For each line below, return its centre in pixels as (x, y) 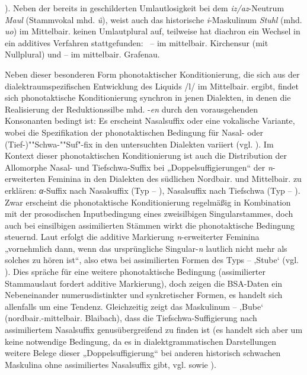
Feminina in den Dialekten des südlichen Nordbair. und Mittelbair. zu (175, 179)
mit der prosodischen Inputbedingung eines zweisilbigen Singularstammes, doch (149, 214)
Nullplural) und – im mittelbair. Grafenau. (82, 54)
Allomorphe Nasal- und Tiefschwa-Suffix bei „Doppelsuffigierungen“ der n (139, 167)
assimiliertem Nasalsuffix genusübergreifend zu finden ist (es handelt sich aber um (154, 330)
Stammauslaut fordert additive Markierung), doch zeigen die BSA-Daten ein (144, 283)
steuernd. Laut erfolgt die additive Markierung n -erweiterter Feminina (132, 237)
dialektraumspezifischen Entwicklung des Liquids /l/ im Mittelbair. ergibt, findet (152, 86)
